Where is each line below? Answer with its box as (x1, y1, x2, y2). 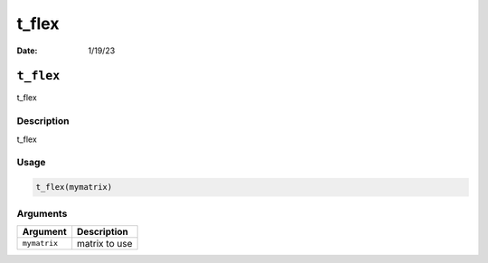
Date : (16, 45, 38, 56)
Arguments (16, 207, 68, 220)
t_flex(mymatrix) (35, 182, 113, 193)
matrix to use (77, 237, 133, 249)
